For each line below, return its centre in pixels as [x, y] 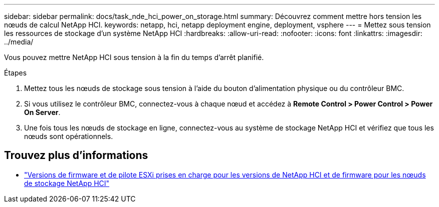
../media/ [19, 42]
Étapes [16, 73]
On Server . [42, 112]
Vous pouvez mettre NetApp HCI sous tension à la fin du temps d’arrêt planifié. [134, 57]
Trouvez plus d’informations [76, 155]
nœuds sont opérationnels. [69, 136]
